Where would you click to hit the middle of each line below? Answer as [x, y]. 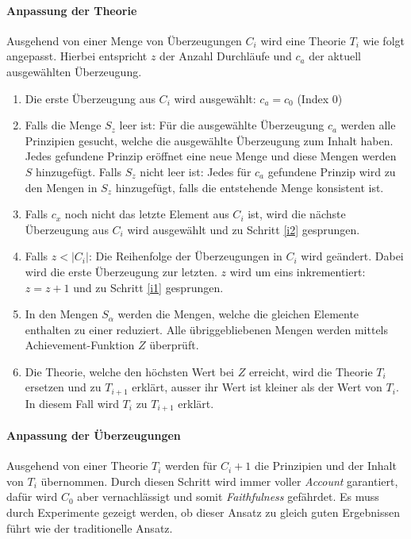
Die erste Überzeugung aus [90, 98]
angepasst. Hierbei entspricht [77, 56]
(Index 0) [320, 98]
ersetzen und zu [63, 387]
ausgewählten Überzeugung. [74, 71]
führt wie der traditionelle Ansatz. [90, 527]
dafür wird [32, 497]
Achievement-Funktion [80, 345]
